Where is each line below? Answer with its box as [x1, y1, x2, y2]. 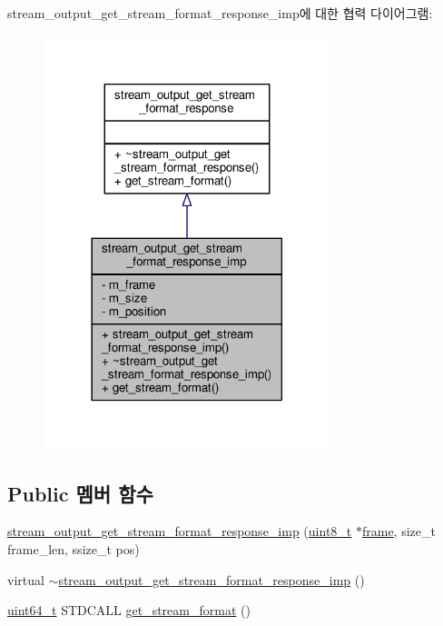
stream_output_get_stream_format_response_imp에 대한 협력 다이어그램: [7, 4, 433, 22]
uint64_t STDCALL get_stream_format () [7, 601, 251, 620]
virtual [7, 570, 44, 589]
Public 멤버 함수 [7, 479, 153, 507]
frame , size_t [361, 522, 436, 541]
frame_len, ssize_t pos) [7, 540, 140, 559]
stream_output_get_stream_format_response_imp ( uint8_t [7, 522, 352, 541]
